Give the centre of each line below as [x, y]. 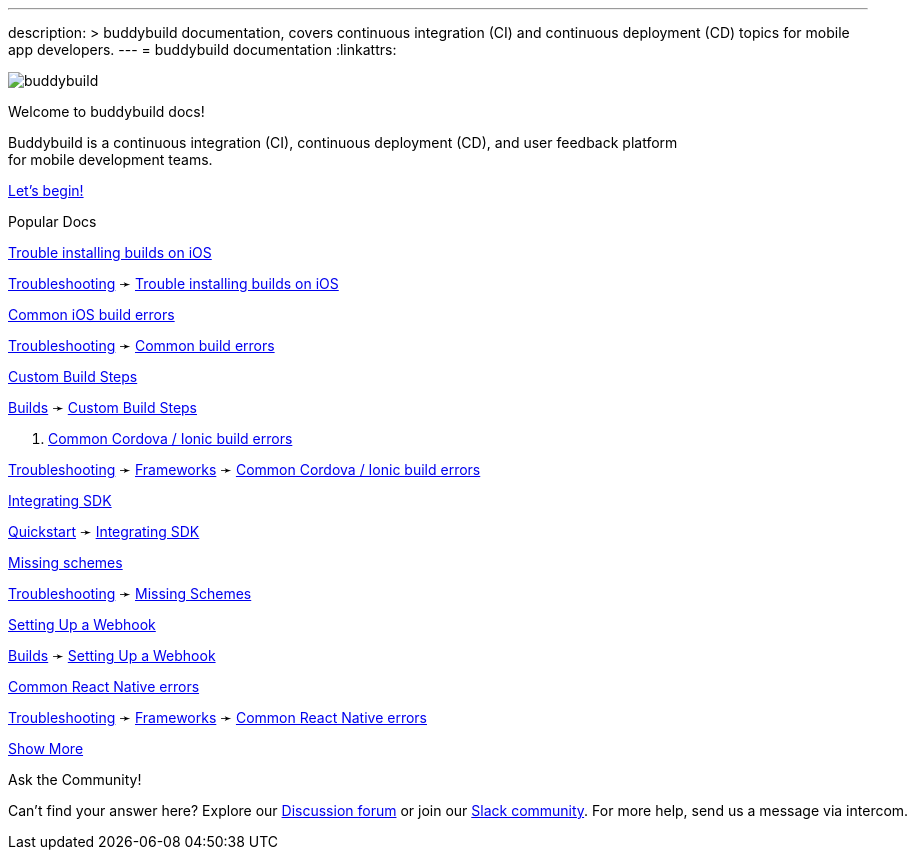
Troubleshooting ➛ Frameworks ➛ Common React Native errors [217, 717]
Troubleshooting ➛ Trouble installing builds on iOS [173, 283]
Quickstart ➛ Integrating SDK [104, 531]
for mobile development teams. [110, 159]
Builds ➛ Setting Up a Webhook [112, 655]
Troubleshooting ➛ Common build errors [141, 345]
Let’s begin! [46, 190]
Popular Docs [52, 221]
